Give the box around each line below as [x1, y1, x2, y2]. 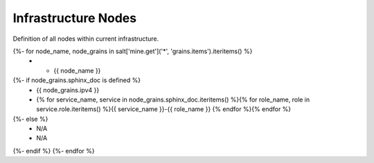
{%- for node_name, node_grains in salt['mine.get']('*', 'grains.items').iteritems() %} [12, 47, 253, 55]
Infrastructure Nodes [12, 10, 137, 26]
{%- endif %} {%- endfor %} [12, 146, 95, 155]
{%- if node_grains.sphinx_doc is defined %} [12, 76, 141, 84]
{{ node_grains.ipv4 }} [36, 86, 100, 94]
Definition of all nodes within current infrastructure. [12, 35, 159, 43]
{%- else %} [12, 115, 48, 123]
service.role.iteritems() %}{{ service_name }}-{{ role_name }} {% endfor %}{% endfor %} [36, 105, 292, 113]
